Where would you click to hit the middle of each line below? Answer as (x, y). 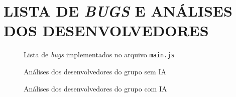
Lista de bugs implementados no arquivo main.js (99, 55)
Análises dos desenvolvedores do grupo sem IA (95, 71)
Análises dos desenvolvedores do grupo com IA (95, 88)
